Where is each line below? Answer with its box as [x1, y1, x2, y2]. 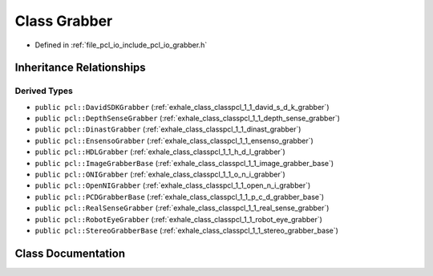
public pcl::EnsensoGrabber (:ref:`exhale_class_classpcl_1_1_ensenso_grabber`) [34, 136, 314, 145]
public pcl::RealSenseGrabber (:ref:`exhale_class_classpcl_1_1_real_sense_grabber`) [34, 203, 330, 213]
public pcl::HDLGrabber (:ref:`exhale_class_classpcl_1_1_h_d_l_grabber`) [34, 147, 286, 156]
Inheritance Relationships [14, 61, 146, 75]
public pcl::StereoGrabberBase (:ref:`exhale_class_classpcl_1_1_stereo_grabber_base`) [34, 225, 338, 235]
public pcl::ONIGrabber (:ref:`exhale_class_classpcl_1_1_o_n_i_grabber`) [34, 169, 286, 180]
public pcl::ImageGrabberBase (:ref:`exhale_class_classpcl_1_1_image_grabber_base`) [34, 158, 334, 168]
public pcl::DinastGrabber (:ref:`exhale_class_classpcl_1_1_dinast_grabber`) [34, 124, 301, 134]
